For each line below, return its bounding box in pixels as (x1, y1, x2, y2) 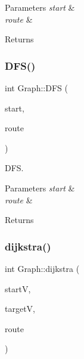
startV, (5, 282, 31, 295)
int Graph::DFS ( (5, 82, 68, 94)
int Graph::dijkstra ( (5, 262, 80, 274)
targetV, (5, 302, 35, 315)
